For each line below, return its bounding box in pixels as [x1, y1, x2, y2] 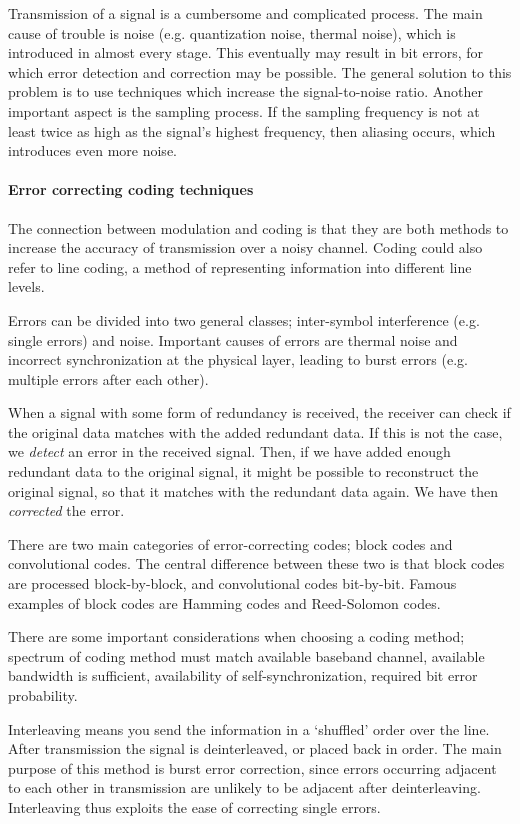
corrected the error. [8, 500, 125, 521]
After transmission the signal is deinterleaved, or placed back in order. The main [8, 738, 502, 759]
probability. [8, 685, 78, 706]
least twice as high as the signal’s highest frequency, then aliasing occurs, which [8, 120, 496, 141]
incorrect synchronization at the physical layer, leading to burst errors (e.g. [8, 349, 468, 370]
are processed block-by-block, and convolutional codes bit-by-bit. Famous [8, 573, 457, 594]
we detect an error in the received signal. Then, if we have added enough [8, 441, 451, 462]
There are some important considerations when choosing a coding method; [8, 626, 465, 647]
